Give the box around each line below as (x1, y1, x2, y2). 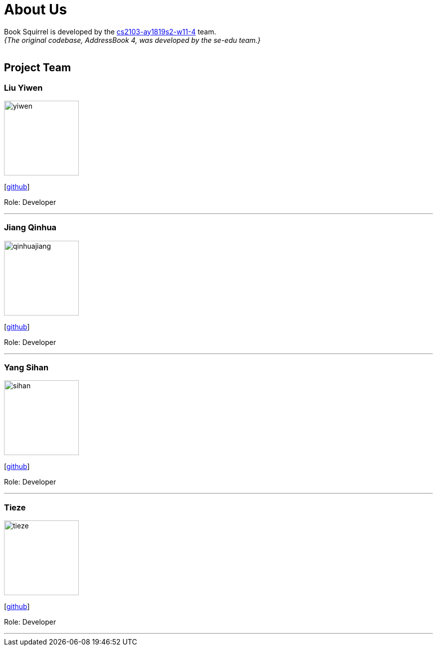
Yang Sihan (4, 362, 49, 373)
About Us (4, 1, 67, 18)
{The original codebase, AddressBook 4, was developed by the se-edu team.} (4, 35, 261, 44)
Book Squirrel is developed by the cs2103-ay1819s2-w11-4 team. (4, 27, 217, 36)
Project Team (4, 61, 71, 74)
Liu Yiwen (4, 82, 43, 93)
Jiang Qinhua (4, 222, 57, 233)
